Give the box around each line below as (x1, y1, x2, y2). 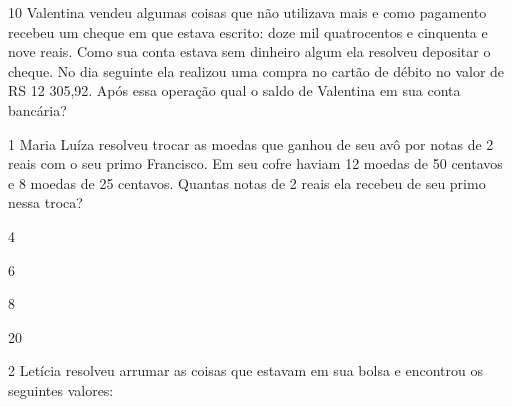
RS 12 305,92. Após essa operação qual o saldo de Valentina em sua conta (8, 80, 461, 101)
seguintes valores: (8, 379, 114, 400)
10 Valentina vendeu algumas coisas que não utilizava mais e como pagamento (8, 2, 487, 22)
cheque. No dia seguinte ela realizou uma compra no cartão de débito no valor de (8, 60, 505, 81)
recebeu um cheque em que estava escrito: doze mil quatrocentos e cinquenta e (8, 21, 488, 42)
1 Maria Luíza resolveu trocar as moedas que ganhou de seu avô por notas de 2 (8, 133, 494, 154)
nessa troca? (8, 192, 83, 213)
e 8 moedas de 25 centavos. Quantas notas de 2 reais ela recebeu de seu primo (8, 172, 486, 193)
